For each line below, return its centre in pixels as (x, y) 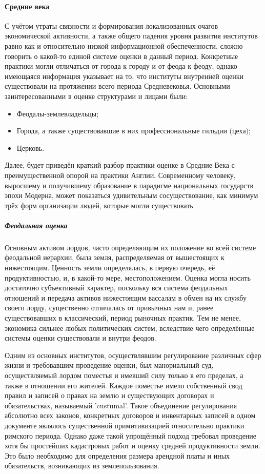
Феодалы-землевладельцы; (58, 113)
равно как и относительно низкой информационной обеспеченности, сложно (124, 45)
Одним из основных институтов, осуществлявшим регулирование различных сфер (133, 355)
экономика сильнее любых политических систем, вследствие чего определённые (130, 328)
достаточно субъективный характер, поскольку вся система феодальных (116, 288)
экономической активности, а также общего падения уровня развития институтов (131, 36)
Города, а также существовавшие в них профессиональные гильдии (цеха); (134, 131)
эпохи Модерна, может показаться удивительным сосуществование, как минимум (131, 195)
